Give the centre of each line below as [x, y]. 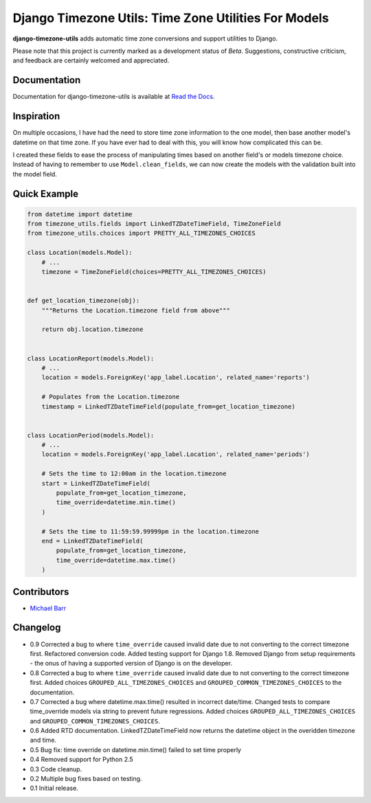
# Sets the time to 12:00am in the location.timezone [134, 474]
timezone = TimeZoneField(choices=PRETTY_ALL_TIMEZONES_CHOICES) [154, 272]
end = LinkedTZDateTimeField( [92, 541]
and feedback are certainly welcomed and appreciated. [91, 60]
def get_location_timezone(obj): [83, 301]
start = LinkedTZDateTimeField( [96, 483]
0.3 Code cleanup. [56, 769]
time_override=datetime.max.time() [116, 560]
